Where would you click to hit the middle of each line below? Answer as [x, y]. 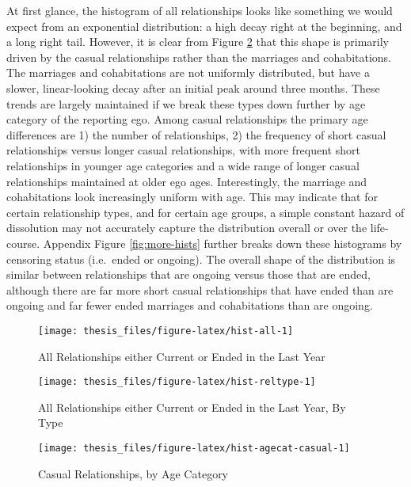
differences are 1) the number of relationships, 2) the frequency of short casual [196, 134]
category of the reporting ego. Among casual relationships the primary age [187, 119]
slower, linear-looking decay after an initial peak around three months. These [193, 88]
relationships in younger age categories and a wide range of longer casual [183, 165]
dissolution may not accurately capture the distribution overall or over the [187, 228]
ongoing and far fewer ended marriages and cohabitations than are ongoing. [190, 305]
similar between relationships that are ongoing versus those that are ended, [188, 274]
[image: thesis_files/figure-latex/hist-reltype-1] [177, 382]
